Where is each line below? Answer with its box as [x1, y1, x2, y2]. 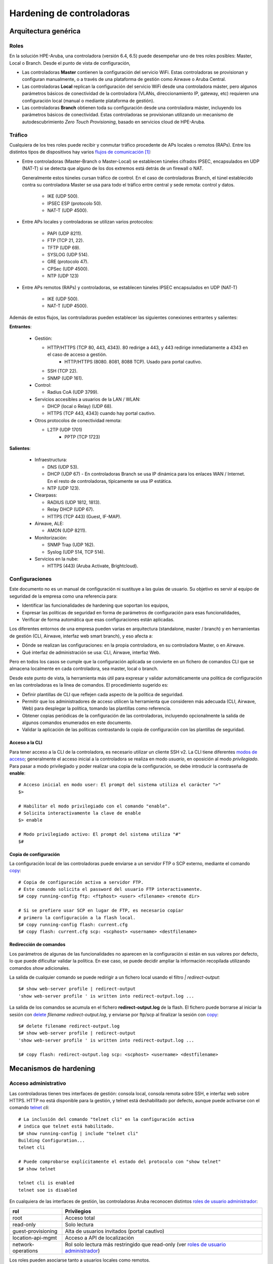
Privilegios [65, 1207, 92, 1214]
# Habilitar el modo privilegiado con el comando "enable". [18, 803, 170, 809]
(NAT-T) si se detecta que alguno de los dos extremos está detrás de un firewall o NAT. [22, 165, 204, 171]
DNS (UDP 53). [47, 464, 79, 470]
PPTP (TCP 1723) [64, 434, 101, 440]
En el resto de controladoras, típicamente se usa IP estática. [47, 478, 172, 484]
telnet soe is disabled [18, 1187, 77, 1193]
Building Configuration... [18, 1138, 85, 1144]
